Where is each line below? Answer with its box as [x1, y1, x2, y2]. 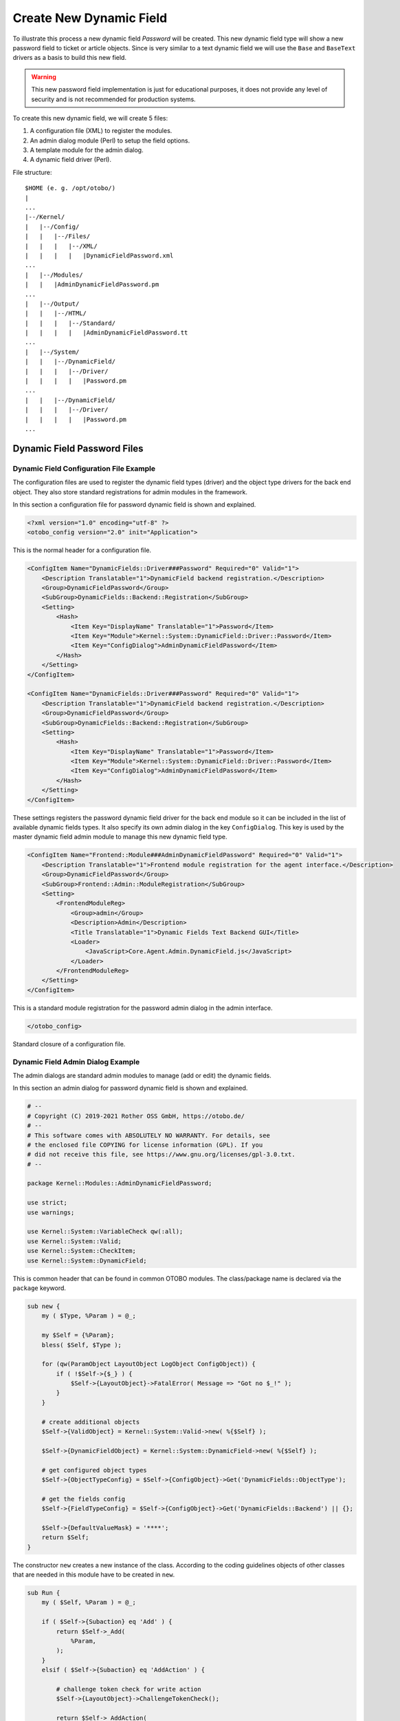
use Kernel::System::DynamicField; [27, 1256, 147, 1265]
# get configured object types [41, 1466, 147, 1474]
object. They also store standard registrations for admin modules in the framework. [12, 487, 247, 496]
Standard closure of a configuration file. [12, 1039, 126, 1048]
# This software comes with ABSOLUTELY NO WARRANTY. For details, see [27, 1131, 271, 1139]
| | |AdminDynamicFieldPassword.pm [25, 281, 159, 288]
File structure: [12, 168, 52, 176]
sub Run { [27, 1589, 60, 1597]
